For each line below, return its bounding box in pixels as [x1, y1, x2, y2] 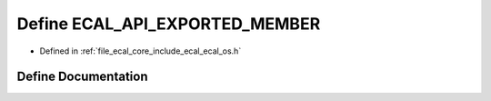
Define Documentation [16, 69, 148, 85]
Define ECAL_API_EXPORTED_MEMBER [16, 14, 321, 34]
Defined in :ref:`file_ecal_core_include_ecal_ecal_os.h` [39, 45, 242, 56]
